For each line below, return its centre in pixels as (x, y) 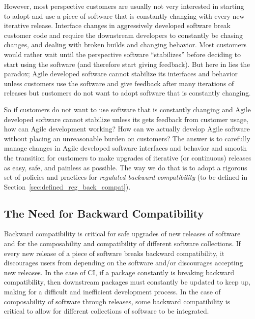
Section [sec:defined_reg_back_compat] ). (67, 186)
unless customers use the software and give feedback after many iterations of (119, 83)
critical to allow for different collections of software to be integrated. (107, 311)
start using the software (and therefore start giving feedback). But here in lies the (127, 64)
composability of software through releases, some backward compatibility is (117, 301)
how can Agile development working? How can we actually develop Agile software (127, 129)
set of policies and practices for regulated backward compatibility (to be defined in (126, 177)
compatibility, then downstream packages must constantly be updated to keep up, (127, 282)
